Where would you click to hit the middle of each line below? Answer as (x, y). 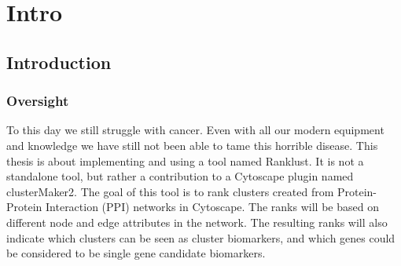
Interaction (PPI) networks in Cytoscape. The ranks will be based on (212, 207)
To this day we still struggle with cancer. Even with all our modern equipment (195, 130)
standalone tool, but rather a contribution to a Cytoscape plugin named (180, 176)
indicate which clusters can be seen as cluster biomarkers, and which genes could (201, 237)
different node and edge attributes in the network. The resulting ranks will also (197, 222)
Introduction (59, 62)
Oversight (38, 101)
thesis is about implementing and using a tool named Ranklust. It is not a (185, 160)
